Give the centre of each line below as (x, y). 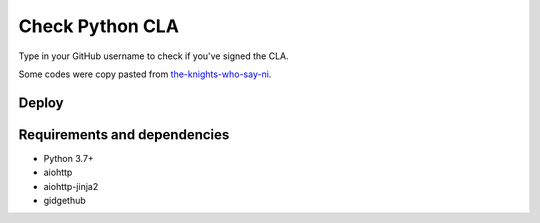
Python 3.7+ (68, 158)
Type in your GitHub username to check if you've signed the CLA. (153, 56)
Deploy (41, 102)
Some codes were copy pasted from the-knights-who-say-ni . (145, 74)
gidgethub (65, 201)
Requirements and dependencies (124, 134)
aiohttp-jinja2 (71, 186)
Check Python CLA (99, 26)
